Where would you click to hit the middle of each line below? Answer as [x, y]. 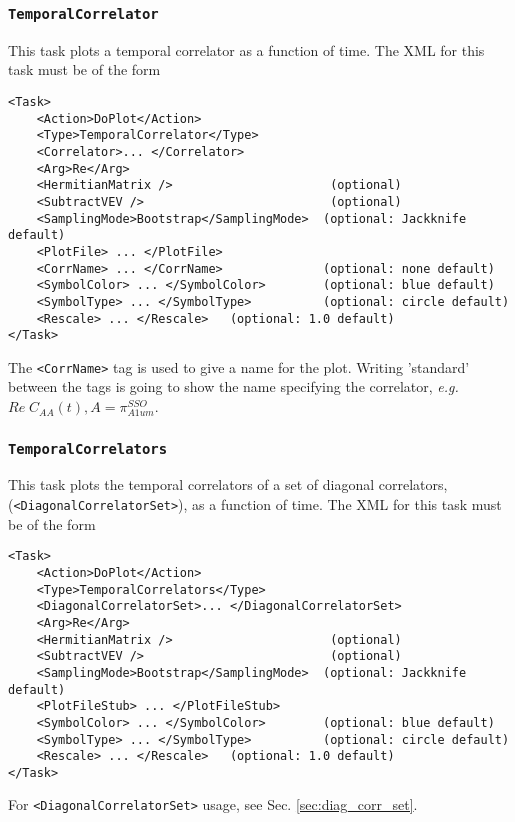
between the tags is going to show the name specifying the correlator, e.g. [233, 386]
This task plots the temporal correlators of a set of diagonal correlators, [228, 484]
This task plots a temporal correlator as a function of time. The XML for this [246, 49]
